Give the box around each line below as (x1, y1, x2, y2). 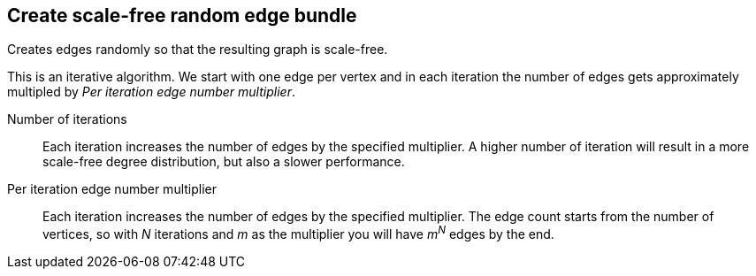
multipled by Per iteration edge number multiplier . (7, 84, 295, 100)
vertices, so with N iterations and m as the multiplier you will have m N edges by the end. (42, 224, 554, 242)
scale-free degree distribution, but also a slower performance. (42, 154, 405, 170)
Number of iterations (7, 111, 127, 127)
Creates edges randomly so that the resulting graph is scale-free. (7, 42, 388, 57)
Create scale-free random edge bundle (7, 4, 357, 27)
